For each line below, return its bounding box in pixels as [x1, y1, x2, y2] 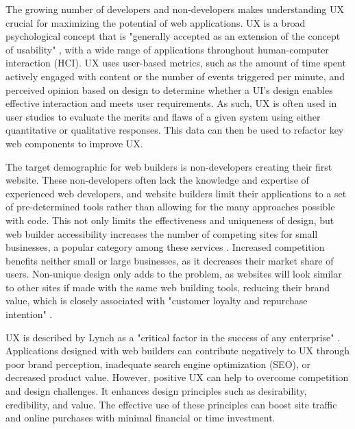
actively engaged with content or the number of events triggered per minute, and [5, 69, 345, 83]
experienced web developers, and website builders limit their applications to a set [5, 186, 347, 200]
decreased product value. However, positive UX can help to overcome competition [5, 370, 349, 384]
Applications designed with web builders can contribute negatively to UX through [5, 343, 350, 358]
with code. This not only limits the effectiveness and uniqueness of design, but [5, 212, 334, 227]
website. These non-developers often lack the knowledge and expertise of [5, 173, 309, 187]
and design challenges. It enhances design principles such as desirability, [5, 384, 307, 398]
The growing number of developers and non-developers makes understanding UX [5, 2, 345, 16]
